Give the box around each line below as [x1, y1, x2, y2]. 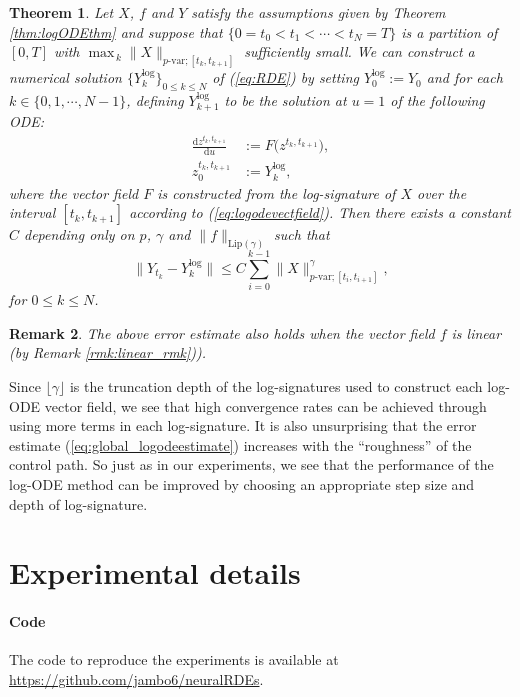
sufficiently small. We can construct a [244, 41, 475, 62]
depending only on [24, 224, 135, 245]
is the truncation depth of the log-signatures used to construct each [69, 376, 483, 397]
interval [9, 202, 56, 223]
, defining [126, 89, 184, 110]
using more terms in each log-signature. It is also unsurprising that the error [9, 415, 477, 436]
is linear [451, 322, 502, 343]
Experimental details [9, 552, 301, 593]
